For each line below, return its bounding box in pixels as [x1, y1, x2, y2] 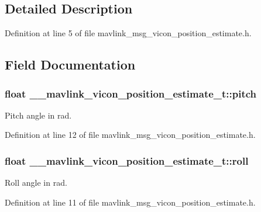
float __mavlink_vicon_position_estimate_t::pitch [5, 86, 257, 100]
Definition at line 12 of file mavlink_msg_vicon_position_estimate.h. [5, 128, 256, 141]
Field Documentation [5, 55, 136, 74]
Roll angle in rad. [5, 176, 67, 189]
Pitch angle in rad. [5, 109, 72, 121]
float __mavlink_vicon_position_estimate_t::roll [5, 153, 249, 168]
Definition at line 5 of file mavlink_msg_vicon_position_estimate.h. [5, 27, 252, 39]
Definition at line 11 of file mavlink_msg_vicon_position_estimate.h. [5, 196, 256, 208]
